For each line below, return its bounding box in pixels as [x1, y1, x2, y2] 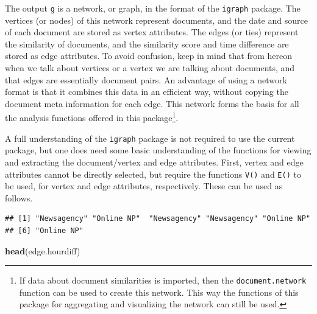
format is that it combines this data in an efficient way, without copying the [5, 85, 288, 98]
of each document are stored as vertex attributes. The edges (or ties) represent [5, 26, 299, 38]
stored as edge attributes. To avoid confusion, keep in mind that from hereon [5, 49, 293, 62]
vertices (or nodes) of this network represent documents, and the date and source [5, 13, 308, 26]
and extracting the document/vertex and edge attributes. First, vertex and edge [5, 155, 304, 168]
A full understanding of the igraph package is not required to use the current [5, 131, 295, 144]
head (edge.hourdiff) [5, 244, 80, 257]
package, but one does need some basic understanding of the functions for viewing [5, 144, 312, 156]
